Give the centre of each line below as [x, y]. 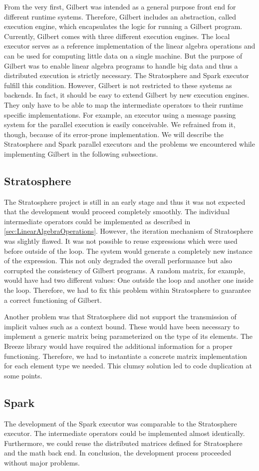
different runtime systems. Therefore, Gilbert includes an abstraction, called [120, 16]
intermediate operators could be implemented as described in [97, 221]
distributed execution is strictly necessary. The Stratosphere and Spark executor [127, 75]
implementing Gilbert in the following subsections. [81, 153]
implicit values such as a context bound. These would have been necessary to [122, 326]
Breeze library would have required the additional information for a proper [118, 346]
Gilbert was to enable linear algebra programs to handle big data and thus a [121, 65]
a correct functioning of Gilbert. [53, 300]
